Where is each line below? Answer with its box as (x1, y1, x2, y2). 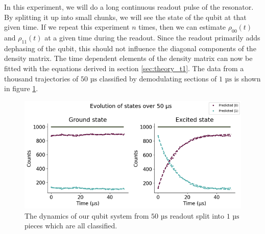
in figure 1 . (4, 83, 38, 94)
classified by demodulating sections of (99, 73, 217, 83)
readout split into (170, 210, 224, 221)
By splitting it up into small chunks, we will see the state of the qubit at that (4, 11, 247, 22)
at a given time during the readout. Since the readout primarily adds (44, 32, 260, 42)
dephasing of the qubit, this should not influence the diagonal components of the (4, 42, 256, 53)
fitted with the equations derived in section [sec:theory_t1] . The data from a (4, 62, 244, 73)
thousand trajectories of (4, 73, 79, 83)
